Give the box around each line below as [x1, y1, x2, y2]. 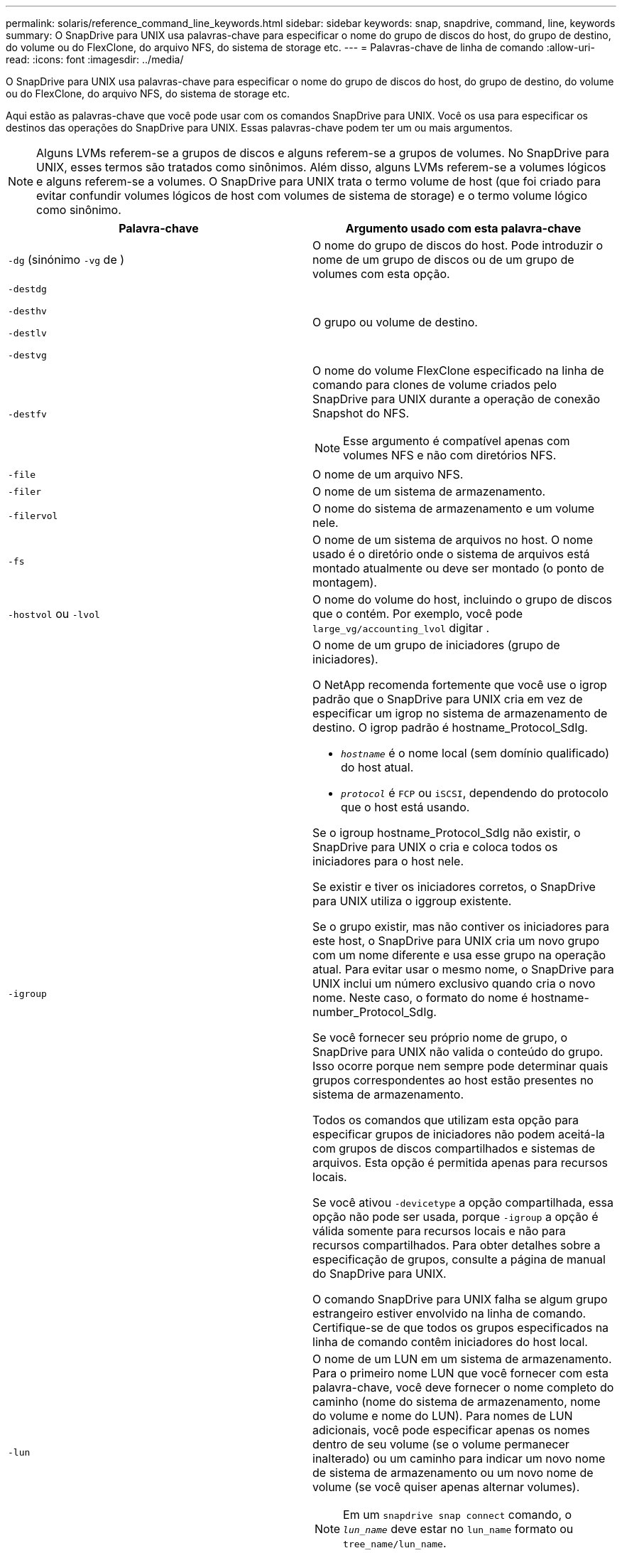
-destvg [8, 350, 47, 361]
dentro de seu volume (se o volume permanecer [312, 1437, 569, 1451]
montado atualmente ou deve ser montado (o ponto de [312, 561, 604, 575]
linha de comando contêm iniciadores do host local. [312, 1335, 588, 1349]
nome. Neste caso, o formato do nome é [312, 991, 528, 1005]
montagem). [312, 575, 377, 589]
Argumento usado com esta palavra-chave [345, 221, 582, 235]
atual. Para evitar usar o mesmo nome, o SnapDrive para [312, 962, 614, 976]
